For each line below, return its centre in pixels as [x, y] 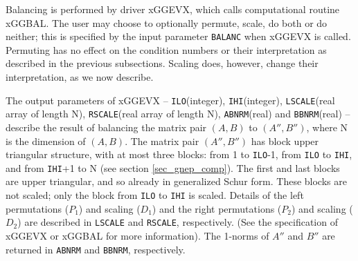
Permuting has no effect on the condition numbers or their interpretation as [166, 49]
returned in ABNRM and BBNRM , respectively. [96, 249]
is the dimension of [46, 141]
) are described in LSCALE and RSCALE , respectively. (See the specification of [178, 222]
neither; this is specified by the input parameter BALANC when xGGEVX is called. [178, 36]
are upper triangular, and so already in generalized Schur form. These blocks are [176, 181]
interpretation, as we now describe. [80, 77]
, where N [327, 127]
